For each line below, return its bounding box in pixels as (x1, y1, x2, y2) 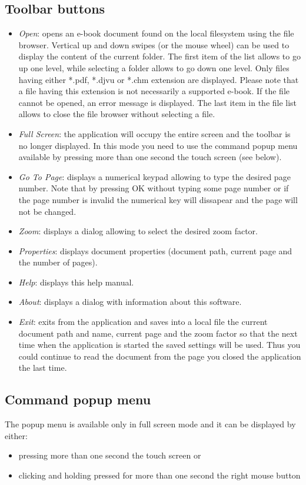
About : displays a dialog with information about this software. (18, 295, 242, 308)
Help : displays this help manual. (18, 275, 134, 288)
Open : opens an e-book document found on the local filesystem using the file (18, 27, 294, 39)
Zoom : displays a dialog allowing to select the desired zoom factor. (18, 225, 258, 237)
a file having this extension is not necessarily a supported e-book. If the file (18, 85, 290, 97)
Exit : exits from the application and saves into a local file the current (18, 315, 268, 328)
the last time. (18, 361, 67, 374)
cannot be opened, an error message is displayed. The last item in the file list (18, 96, 297, 108)
